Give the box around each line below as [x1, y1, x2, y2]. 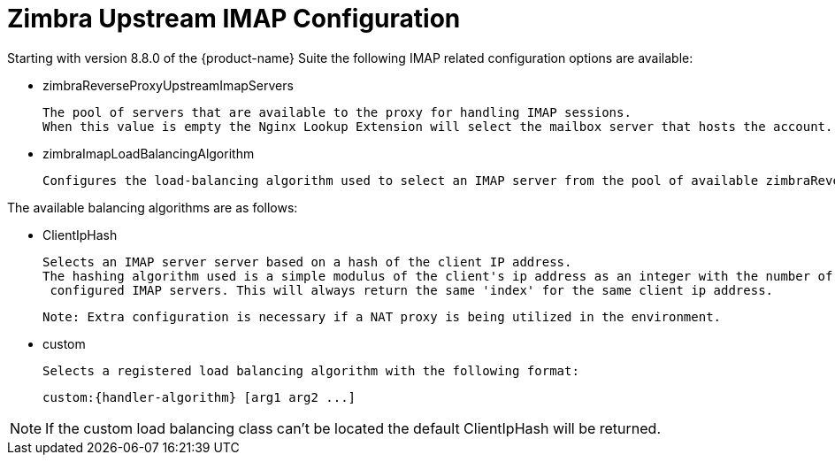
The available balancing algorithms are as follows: [7, 199, 298, 215]
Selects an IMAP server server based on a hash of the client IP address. [42, 254, 572, 269]
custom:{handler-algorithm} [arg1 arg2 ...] [42, 389, 356, 404]
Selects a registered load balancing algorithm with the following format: [42, 363, 579, 378]
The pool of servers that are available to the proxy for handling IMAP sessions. [42, 104, 632, 119]
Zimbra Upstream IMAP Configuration [7, 4, 461, 34]
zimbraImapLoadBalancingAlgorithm [42, 145, 255, 161]
